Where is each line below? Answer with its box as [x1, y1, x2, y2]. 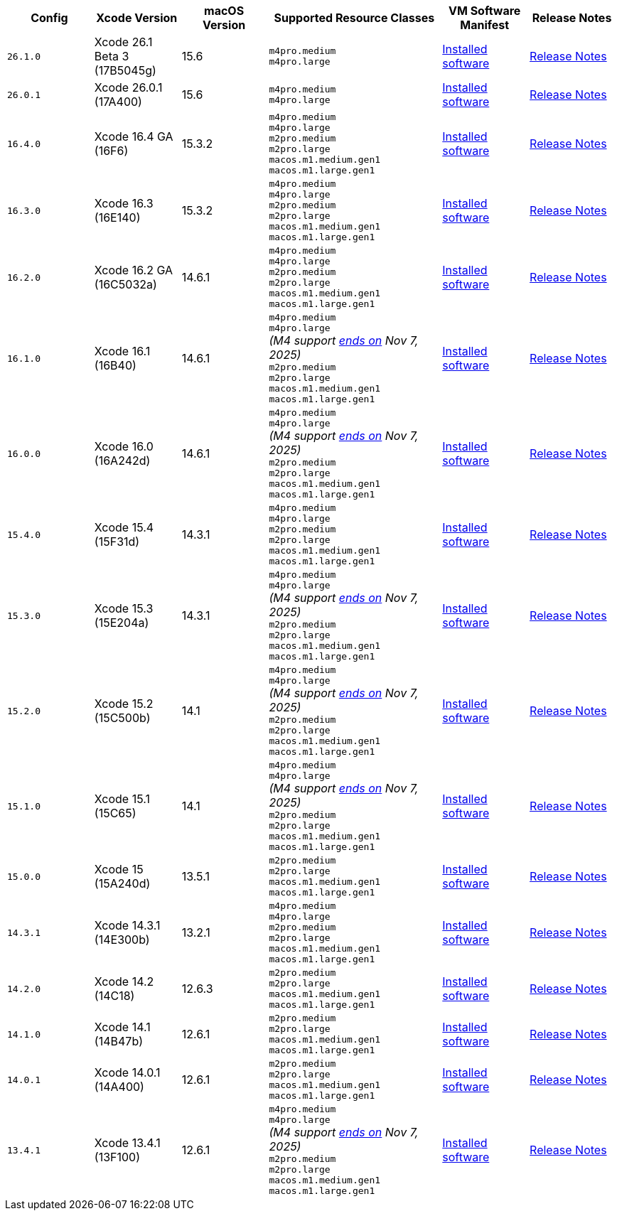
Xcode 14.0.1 [94, 1065, 161, 1080]
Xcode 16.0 [94, 439, 154, 453]
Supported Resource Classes [274, 11, 435, 25]
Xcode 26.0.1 [94, 80, 163, 95]
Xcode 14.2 [94, 974, 154, 989]
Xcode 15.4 [94, 520, 154, 534]
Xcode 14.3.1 [94, 918, 161, 932]
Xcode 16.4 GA [94, 129, 173, 144]
